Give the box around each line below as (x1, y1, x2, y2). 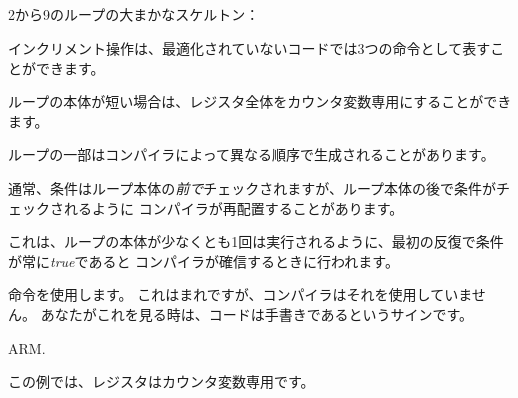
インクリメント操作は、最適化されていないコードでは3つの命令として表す (8, 37, 491, 58)
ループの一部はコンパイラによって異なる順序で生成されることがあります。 (8, 144, 495, 165)
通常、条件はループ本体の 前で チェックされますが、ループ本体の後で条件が (8, 177, 497, 198)
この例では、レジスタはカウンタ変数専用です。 (8, 371, 315, 392)
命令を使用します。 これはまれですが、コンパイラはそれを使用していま (8, 284, 472, 305)
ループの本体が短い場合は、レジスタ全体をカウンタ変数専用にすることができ (8, 91, 512, 112)
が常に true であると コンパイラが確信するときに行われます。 (8, 250, 399, 271)
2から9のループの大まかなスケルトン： (8, 4, 260, 25)
